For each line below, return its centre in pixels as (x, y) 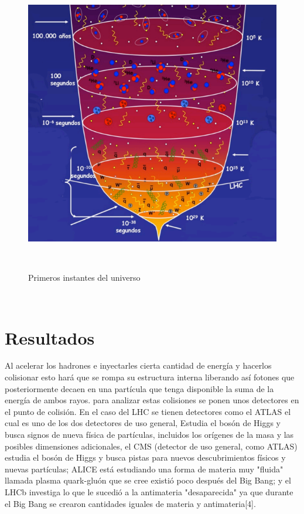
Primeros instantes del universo (84, 278)
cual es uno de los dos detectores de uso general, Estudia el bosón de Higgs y (143, 423)
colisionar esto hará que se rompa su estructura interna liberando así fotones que (150, 377)
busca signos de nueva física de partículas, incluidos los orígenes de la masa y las (149, 434)
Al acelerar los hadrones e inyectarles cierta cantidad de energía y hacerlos (138, 365)
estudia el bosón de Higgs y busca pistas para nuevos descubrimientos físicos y (145, 457)
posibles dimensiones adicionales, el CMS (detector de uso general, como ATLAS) (151, 446)
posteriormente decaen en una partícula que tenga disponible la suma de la (139, 388)
